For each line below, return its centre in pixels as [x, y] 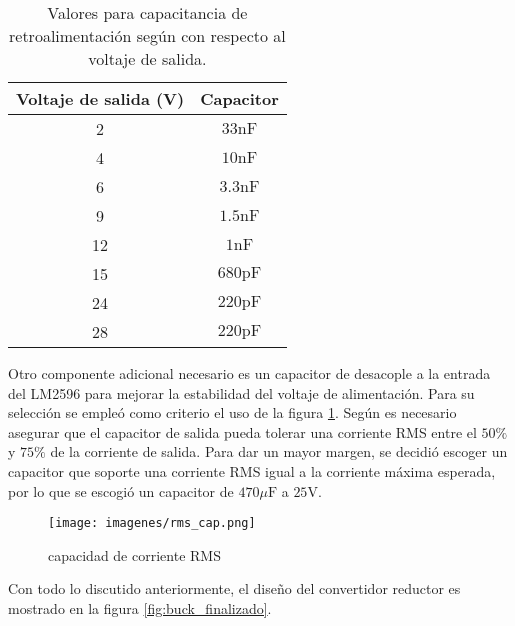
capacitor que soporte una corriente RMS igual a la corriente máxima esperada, [252, 470]
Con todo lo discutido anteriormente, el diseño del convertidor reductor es [234, 588]
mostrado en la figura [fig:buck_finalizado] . [140, 608]
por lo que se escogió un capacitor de [121, 490]
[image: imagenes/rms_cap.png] [152, 523]
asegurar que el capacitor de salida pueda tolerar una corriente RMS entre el [242, 431]
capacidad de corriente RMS [134, 554]
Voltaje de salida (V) [100, 98]
